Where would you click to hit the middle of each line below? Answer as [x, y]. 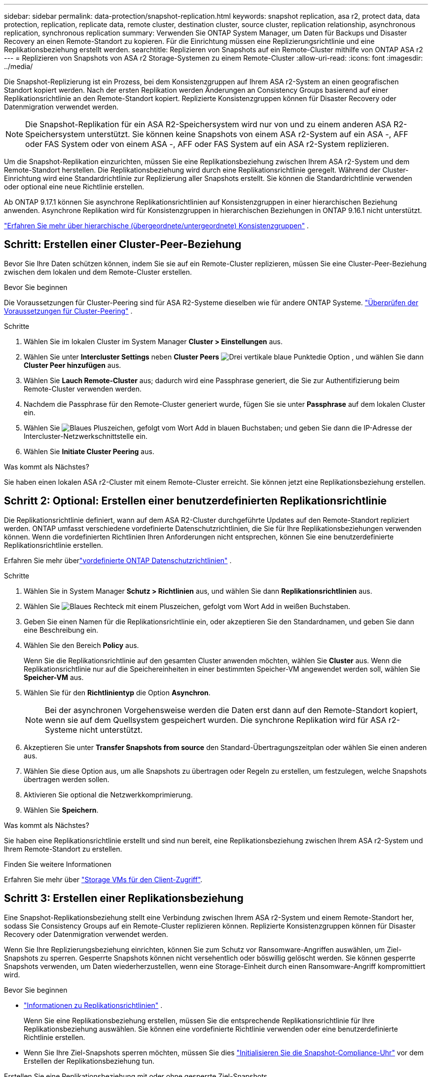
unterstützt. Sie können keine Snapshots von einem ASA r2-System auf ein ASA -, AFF [248, 134]
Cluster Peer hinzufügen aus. [72, 365]
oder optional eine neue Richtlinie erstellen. [74, 187]
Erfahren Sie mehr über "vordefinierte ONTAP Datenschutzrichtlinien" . [118, 560]
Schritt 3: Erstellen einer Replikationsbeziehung [124, 898]
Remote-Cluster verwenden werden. [83, 389]
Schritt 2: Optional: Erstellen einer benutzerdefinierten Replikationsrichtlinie [196, 501]
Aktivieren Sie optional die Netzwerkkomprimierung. [108, 794]
